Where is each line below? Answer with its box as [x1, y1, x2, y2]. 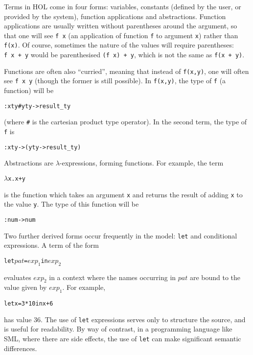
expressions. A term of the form [4, 240, 99, 250]
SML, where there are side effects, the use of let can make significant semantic [4, 333, 241, 344]
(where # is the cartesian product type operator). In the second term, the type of [4, 117, 247, 127]
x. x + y [8, 175, 26, 182]
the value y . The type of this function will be [4, 199, 139, 209]
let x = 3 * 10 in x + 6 [4, 300, 53, 308]
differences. [4, 343, 37, 353]
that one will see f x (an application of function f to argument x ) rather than [4, 30, 238, 40]
